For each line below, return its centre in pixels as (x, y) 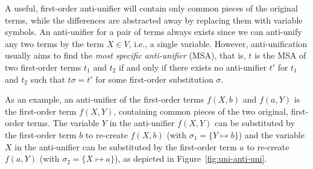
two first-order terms (43, 67)
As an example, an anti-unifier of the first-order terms (105, 99)
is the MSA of (280, 55)
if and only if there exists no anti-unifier (193, 67)
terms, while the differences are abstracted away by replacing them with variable (154, 20)
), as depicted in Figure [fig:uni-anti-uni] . (191, 158)
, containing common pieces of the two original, (201, 111)
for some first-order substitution (154, 79)
